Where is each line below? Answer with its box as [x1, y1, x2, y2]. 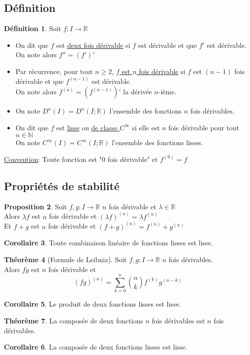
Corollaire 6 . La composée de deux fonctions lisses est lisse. [4, 342, 187, 352]
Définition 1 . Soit [4, 23, 61, 34]
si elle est [132, 122, 160, 132]
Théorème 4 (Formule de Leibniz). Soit [4, 254, 127, 264]
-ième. [158, 86, 177, 97]
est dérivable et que [138, 39, 197, 50]
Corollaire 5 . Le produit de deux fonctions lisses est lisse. [4, 299, 181, 309]
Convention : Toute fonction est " [4, 154, 102, 164]
